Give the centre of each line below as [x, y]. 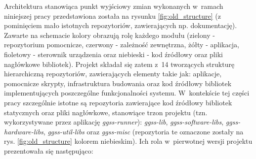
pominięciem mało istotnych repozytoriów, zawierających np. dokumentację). [121, 25]
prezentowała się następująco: [49, 150]
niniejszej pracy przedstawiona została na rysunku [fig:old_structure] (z [112, 16]
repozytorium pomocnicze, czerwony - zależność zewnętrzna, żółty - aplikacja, [122, 45]
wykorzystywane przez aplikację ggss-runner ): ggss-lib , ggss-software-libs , [114, 122]
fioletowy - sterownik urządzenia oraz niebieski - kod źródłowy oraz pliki [113, 54]
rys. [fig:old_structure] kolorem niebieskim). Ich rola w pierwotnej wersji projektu [128, 141]
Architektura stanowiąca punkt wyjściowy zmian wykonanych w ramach [114, 6]
